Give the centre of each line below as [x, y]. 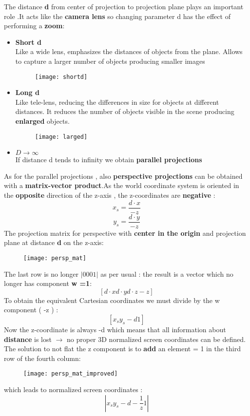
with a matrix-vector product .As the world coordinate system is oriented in [122, 185]
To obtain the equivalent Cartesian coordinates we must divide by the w [112, 300]
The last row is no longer [41, 274]
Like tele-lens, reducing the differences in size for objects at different [117, 102]
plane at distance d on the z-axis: [54, 242]
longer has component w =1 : [48, 283]
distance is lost [28, 339]
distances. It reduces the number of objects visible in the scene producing [125, 111]
